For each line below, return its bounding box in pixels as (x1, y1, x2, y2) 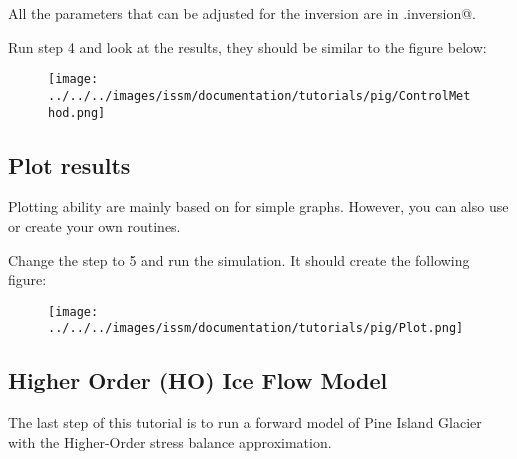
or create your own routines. (8, 215, 181, 236)
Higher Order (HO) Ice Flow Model (8, 365, 388, 396)
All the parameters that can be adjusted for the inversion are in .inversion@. (8, 3, 477, 23)
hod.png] (48, 105, 106, 120)
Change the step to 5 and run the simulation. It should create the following (8, 249, 470, 270)
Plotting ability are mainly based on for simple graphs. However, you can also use (8, 196, 509, 217)
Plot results (8, 149, 131, 180)
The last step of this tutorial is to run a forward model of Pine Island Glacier (8, 412, 482, 433)
